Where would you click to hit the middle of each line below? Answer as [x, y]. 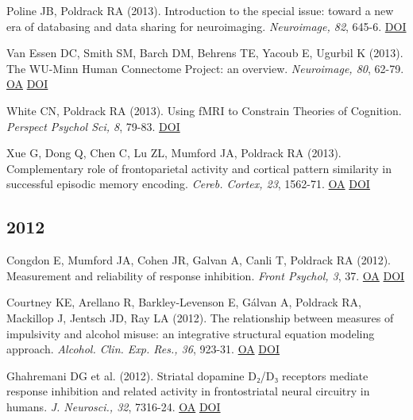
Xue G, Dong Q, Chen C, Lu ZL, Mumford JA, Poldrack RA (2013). [174, 153]
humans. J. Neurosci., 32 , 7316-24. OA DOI [114, 406]
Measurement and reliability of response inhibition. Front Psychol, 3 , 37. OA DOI [206, 275]
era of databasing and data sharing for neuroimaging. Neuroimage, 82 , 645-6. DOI [206, 26]
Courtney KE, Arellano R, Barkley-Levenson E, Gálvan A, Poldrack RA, [184, 302]
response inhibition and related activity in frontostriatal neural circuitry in [188, 391]
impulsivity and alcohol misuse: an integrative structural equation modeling [191, 333]
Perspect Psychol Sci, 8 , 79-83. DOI [93, 126]
